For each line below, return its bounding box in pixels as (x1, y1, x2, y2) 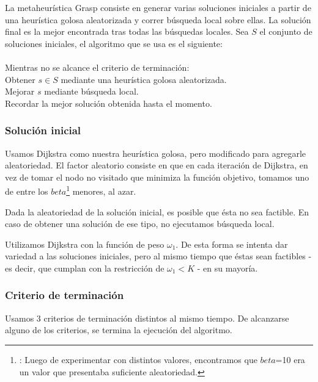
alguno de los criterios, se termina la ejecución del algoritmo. (5, 323, 232, 336)
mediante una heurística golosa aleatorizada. (61, 73, 227, 85)
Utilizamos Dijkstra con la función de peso (5, 237, 165, 250)
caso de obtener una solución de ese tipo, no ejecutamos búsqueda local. (5, 217, 275, 230)
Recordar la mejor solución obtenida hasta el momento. (5, 96, 212, 109)
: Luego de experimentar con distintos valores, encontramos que (19, 353, 257, 366)
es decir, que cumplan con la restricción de (5, 261, 165, 274)
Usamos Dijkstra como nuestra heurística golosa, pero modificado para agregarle (5, 146, 306, 159)
